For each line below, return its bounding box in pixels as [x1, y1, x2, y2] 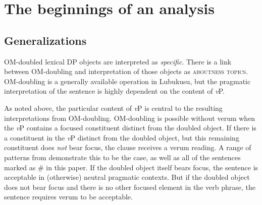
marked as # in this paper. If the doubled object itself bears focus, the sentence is [4, 162, 258, 172]
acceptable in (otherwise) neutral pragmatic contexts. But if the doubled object [4, 172, 250, 182]
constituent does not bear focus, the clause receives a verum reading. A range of [4, 142, 251, 153]
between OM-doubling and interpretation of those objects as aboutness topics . [4, 66, 248, 77]
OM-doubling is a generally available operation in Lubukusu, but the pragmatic [4, 76, 251, 86]
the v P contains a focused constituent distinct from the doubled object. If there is [4, 122, 256, 133]
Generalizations [4, 32, 87, 48]
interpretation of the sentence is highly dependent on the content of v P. [4, 86, 225, 96]
